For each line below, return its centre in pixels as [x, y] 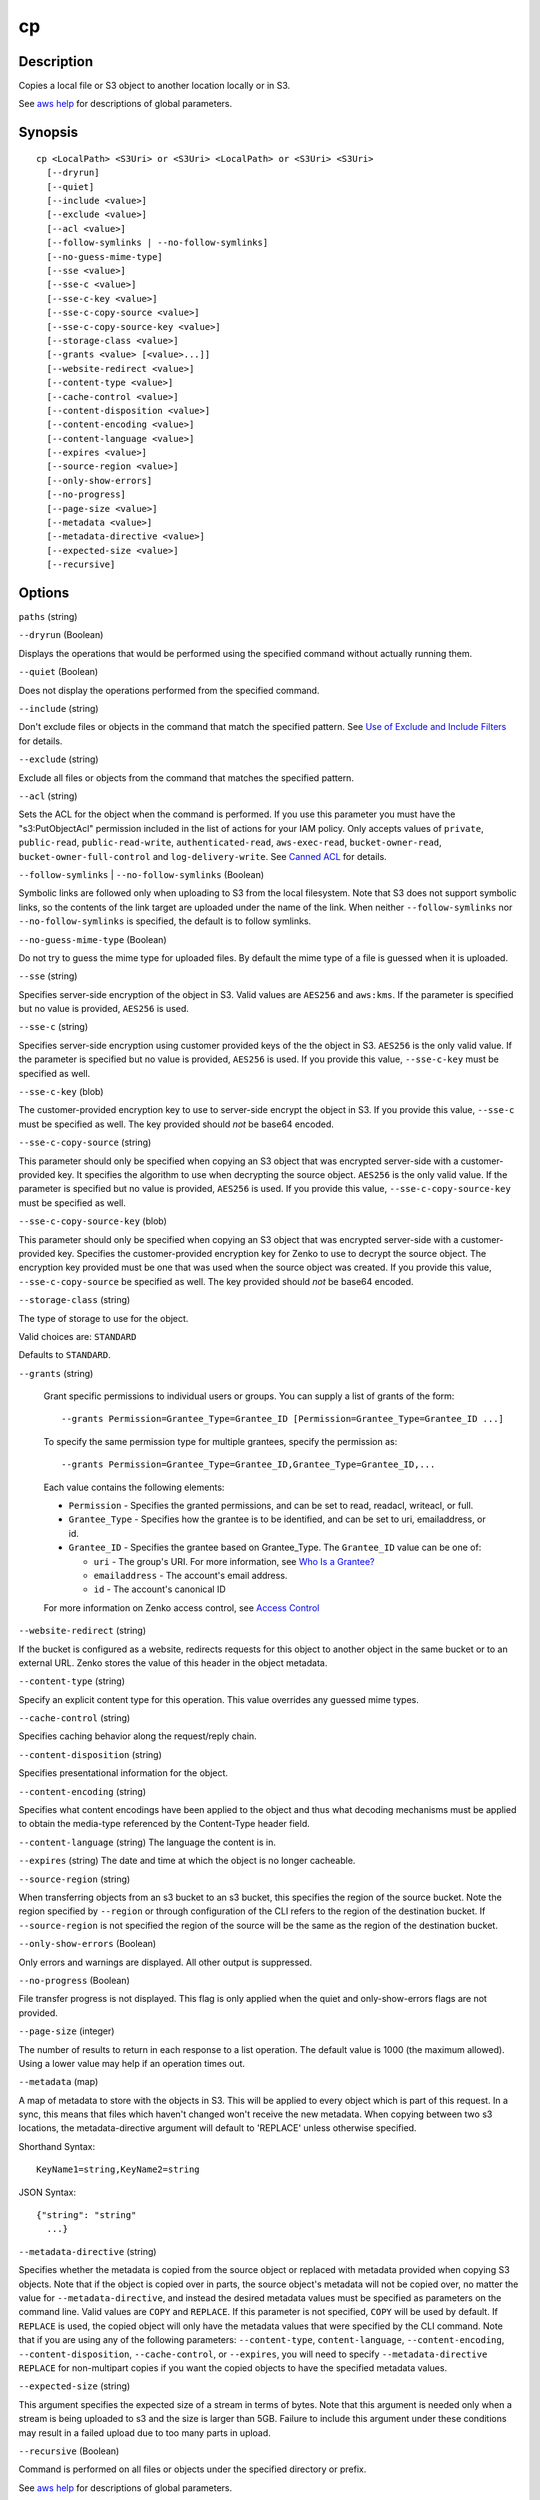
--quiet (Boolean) [58, 672]
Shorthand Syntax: [56, 2146]
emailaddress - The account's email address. [190, 1575]
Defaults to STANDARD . [64, 1355]
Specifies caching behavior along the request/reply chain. [137, 1736]
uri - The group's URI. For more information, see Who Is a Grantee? [234, 1561]
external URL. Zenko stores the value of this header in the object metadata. [173, 1662]
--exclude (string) [58, 759]
